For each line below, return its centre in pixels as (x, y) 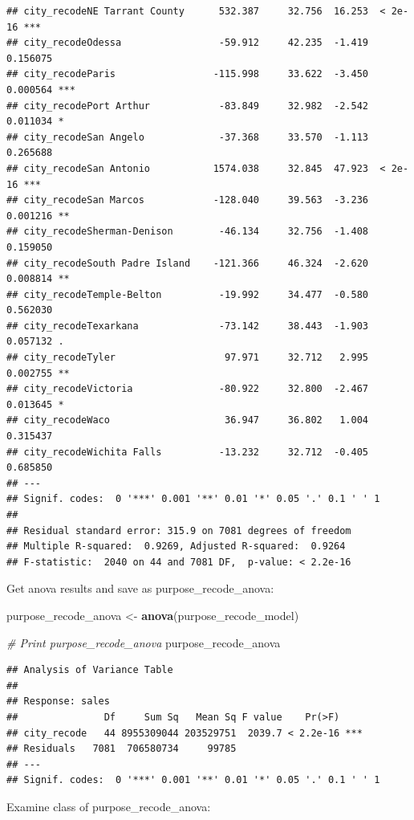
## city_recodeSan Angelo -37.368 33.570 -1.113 (188, 137)
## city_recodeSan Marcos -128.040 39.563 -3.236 (188, 200)
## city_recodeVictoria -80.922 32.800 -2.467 (188, 389)
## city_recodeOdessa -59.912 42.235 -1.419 (188, 43)
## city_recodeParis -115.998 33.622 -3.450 (188, 74)
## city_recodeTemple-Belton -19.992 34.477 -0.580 (188, 294)
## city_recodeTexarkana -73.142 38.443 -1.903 (188, 326)
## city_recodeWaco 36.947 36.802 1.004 (188, 420)
